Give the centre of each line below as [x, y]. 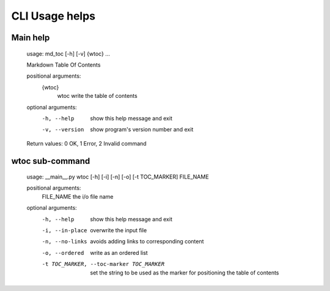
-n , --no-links [65, 242]
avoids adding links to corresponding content [147, 241]
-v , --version [63, 130]
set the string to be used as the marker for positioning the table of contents [185, 273]
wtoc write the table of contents [97, 96]
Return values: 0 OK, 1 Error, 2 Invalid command [86, 143]
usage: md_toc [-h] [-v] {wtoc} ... [68, 53]
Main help [31, 38]
